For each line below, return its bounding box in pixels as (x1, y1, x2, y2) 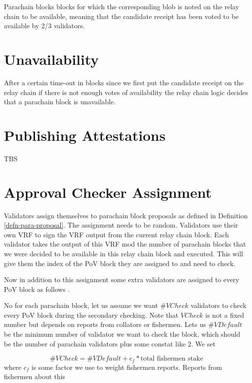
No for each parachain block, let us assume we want (4, 300, 158, 310)
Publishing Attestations (4, 125, 166, 145)
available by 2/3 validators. (4, 20, 85, 31)
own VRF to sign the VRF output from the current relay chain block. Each (4, 229, 229, 239)
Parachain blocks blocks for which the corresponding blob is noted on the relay (4, 1, 239, 11)
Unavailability (4, 49, 99, 69)
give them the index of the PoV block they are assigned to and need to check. (4, 258, 235, 268)
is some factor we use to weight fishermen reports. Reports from (31, 362, 222, 372)
